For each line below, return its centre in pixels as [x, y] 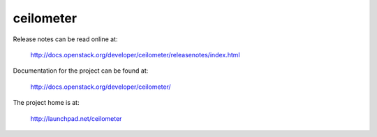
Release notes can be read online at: [65, 39]
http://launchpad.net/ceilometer [76, 118]
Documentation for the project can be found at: [81, 71]
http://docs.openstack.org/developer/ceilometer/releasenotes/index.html [135, 55]
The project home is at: [46, 103]
